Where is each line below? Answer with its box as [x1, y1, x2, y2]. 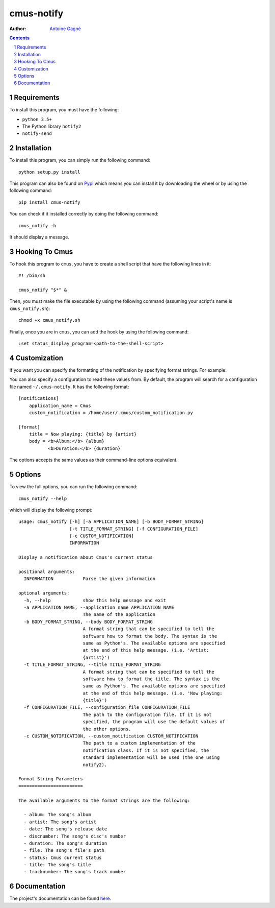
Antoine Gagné [49, 26, 81, 32]
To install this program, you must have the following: [9, 107, 119, 113]
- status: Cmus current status [23, 854, 102, 861]
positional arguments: [18, 569, 75, 575]
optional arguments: [18, 590, 70, 596]
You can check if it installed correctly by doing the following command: [9, 211, 159, 217]
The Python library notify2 [22, 123, 81, 129]
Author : [9, 26, 26, 32]
